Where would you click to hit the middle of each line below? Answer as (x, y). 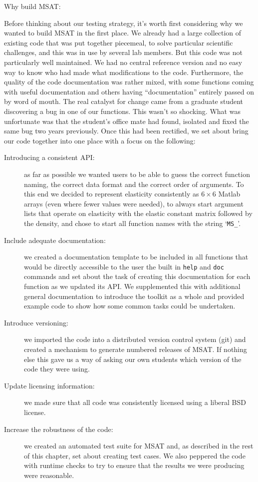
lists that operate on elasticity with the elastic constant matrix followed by (138, 213)
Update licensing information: (49, 385)
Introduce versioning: (36, 322)
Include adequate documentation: (55, 240)
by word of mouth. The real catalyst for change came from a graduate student (124, 101)
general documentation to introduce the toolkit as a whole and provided (134, 296)
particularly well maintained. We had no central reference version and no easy (123, 62)
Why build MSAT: (32, 6)
